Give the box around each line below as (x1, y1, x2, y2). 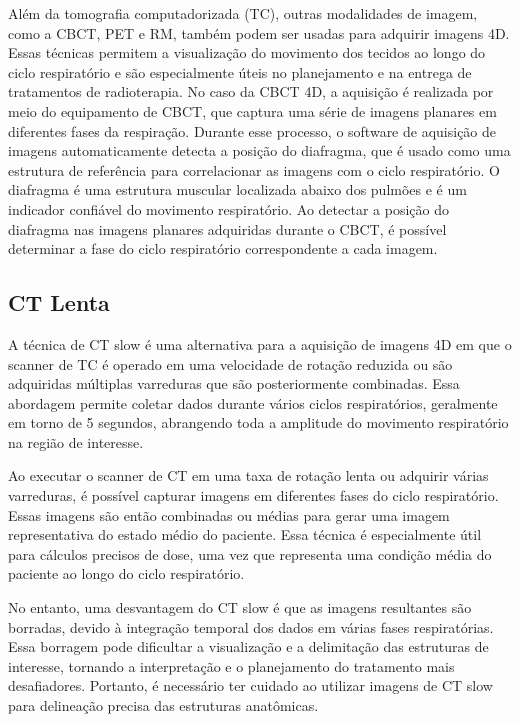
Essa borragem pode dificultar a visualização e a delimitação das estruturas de (8, 636, 489, 657)
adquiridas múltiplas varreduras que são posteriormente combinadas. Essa (8, 373, 460, 394)
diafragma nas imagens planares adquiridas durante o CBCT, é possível (8, 218, 447, 239)
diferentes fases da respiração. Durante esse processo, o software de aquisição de (8, 120, 497, 141)
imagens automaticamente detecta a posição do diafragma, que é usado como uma (8, 140, 511, 161)
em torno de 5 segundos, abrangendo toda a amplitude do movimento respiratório (8, 412, 509, 433)
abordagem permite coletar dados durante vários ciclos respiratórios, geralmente (8, 392, 498, 413)
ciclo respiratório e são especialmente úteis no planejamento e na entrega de (8, 61, 472, 82)
